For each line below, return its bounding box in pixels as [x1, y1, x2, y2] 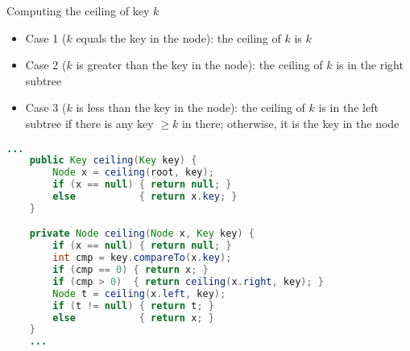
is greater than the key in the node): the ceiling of [76, 56, 323, 73]
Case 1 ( [25, 29, 67, 46]
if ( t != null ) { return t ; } [52, 299, 214, 312]
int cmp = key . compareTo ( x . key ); [52, 252, 232, 264]
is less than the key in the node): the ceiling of [76, 99, 305, 116]
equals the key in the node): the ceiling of [76, 29, 281, 46]
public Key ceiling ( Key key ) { [29, 155, 197, 167]
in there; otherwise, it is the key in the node [181, 114, 400, 131]
